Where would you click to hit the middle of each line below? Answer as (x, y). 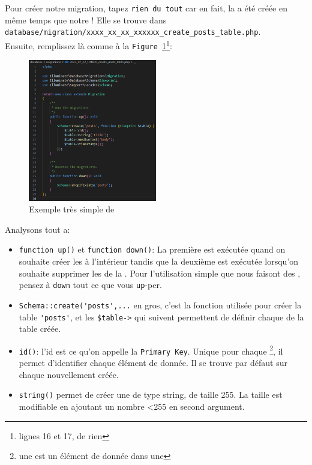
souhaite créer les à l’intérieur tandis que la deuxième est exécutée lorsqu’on (159, 261)
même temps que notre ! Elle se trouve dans (86, 19)
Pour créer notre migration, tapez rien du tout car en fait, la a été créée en (146, 8)
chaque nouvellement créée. (69, 374)
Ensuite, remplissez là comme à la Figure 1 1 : (88, 44)
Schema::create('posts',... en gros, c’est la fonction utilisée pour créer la (160, 304)
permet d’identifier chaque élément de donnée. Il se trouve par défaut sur (153, 363)
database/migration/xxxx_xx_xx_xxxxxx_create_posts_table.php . (133, 31)
